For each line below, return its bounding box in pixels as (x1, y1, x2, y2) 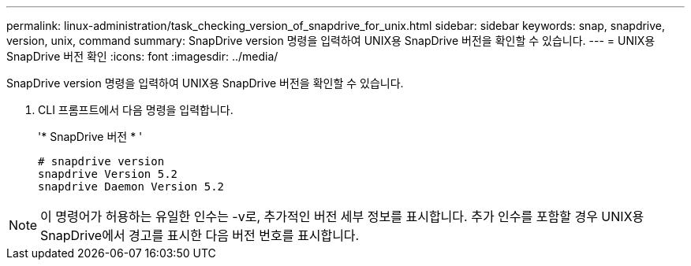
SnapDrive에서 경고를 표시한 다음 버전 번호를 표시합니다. (40, 227, 360, 243)
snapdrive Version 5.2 (38, 168, 178, 180)
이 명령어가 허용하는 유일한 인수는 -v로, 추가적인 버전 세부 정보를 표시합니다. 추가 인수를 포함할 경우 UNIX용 (40, 209, 644, 224)
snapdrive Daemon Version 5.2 (38, 180, 225, 193)
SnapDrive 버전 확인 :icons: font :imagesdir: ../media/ (6, 50, 278, 63)
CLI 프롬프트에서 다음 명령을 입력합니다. (38, 103, 233, 116)
